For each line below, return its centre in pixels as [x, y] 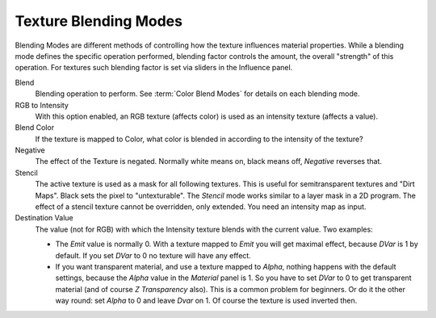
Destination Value [44, 218]
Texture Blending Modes [99, 21]
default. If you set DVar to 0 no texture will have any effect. [153, 255]
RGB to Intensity [42, 105]
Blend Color [35, 128]
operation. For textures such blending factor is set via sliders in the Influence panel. [154, 68]
